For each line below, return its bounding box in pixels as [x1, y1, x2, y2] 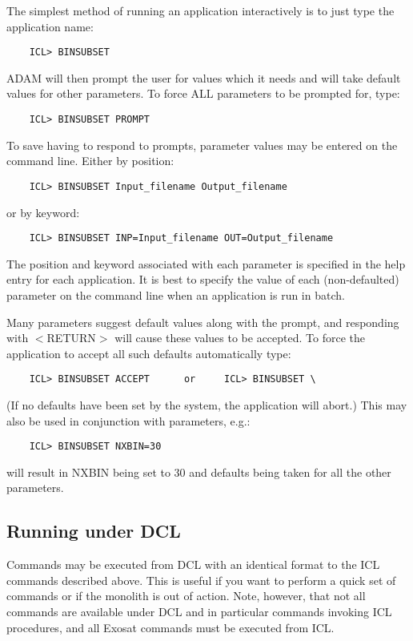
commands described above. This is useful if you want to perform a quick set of [6, 571, 396, 588]
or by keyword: [6, 204, 80, 220]
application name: [6, 18, 94, 34]
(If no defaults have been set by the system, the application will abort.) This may [6, 397, 407, 413]
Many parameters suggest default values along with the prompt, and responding [6, 313, 399, 330]
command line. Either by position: [6, 152, 174, 169]
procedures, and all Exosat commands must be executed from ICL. [6, 619, 335, 635]
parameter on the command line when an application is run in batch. [6, 286, 345, 303]
